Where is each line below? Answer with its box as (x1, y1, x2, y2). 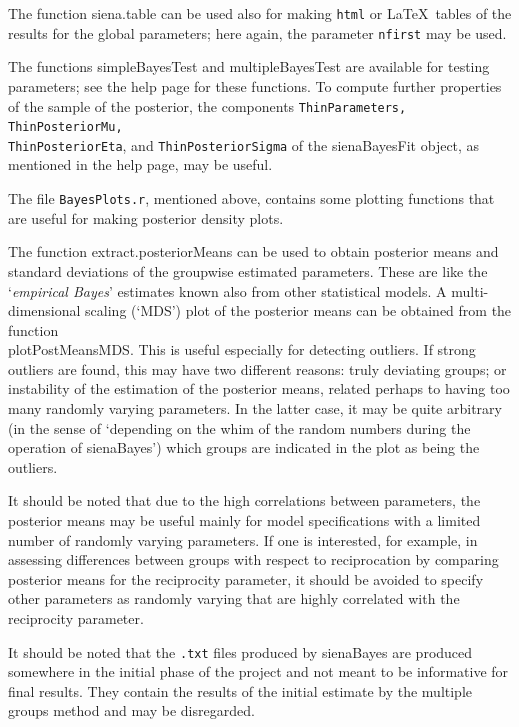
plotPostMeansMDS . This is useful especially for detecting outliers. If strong (8, 339, 476, 360)
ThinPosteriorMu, (8, 120, 123, 135)
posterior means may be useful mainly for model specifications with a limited (8, 510, 481, 531)
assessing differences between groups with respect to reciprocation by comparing (8, 549, 499, 570)
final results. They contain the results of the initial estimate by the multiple (8, 680, 473, 701)
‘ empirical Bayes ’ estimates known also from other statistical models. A (8, 280, 447, 301)
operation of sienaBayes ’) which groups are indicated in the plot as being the (8, 437, 480, 458)
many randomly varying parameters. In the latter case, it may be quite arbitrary (8, 398, 502, 419)
